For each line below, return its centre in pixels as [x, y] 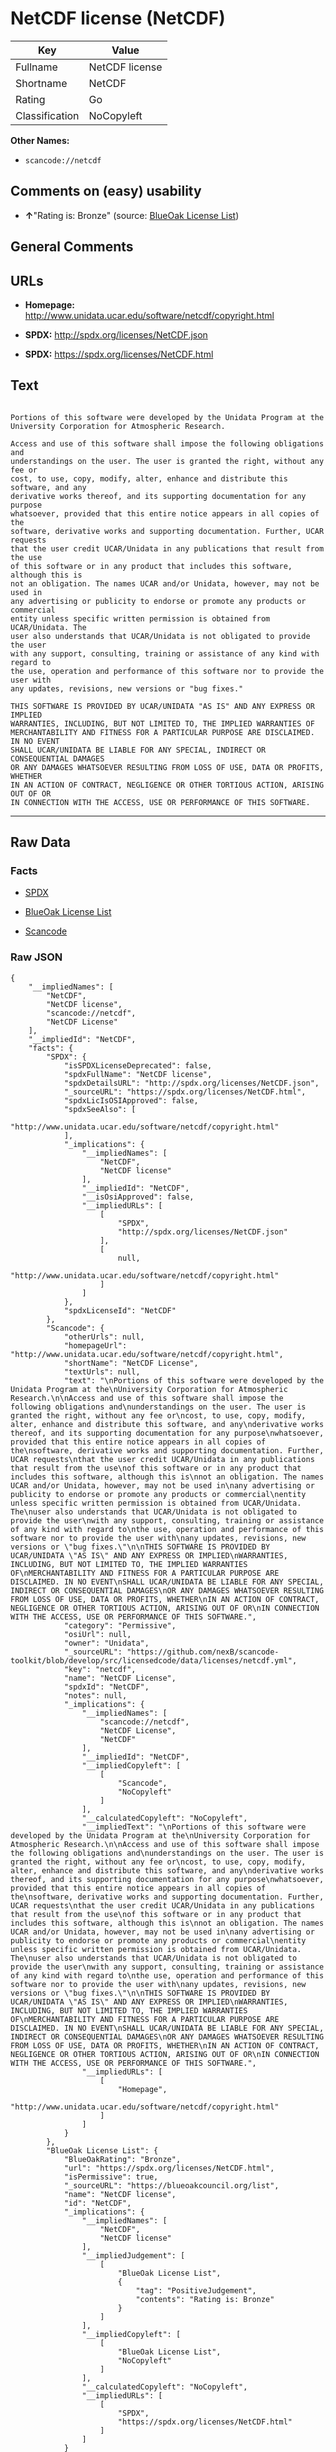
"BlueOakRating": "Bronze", [122, 2159]
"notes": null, [95, 1695]
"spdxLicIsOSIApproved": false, [131, 1100]
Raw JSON [36, 957]
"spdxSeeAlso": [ [100, 1109]
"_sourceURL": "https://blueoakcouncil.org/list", [171, 2185]
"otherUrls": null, [104, 1337]
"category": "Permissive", [120, 1625]
